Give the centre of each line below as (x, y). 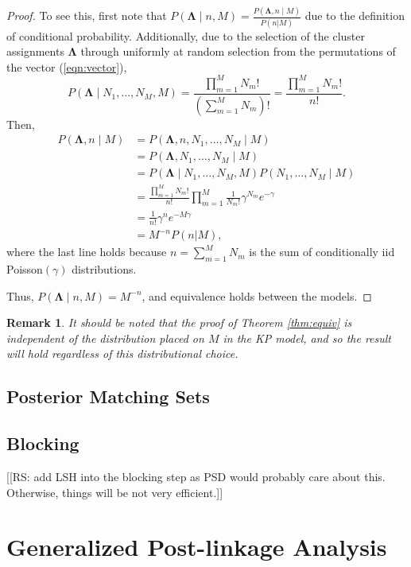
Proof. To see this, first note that (87, 16)
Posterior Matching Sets (108, 396)
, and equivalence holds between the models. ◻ (257, 295)
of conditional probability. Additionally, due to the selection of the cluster (186, 35)
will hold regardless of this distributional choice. (122, 353)
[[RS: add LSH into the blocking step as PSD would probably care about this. (196, 477)
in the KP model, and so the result (307, 338)
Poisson (25, 269)
